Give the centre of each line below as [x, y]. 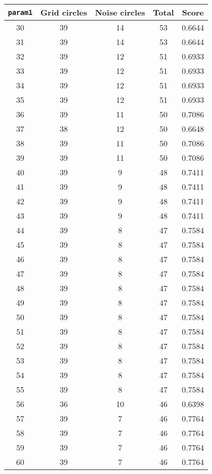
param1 [20, 12]
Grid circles [64, 12]
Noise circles [120, 12]
